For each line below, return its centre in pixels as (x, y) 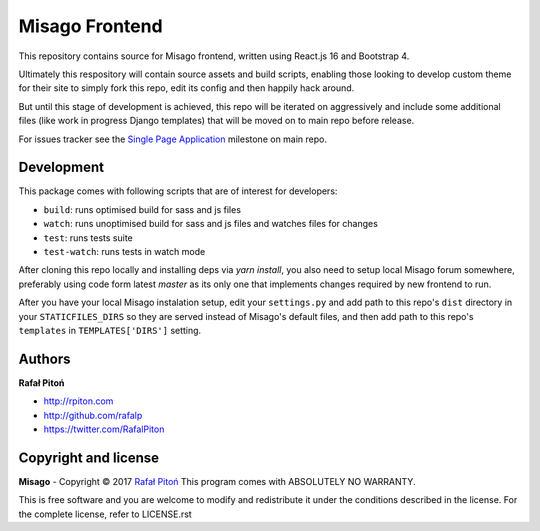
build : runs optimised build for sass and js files (142, 209)
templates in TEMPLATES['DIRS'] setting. (110, 330)
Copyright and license (89, 457)
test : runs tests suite (88, 237)
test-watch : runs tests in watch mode (124, 251)
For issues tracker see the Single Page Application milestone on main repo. (173, 139)
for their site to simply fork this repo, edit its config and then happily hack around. (186, 88)
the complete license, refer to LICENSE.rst (105, 514)
